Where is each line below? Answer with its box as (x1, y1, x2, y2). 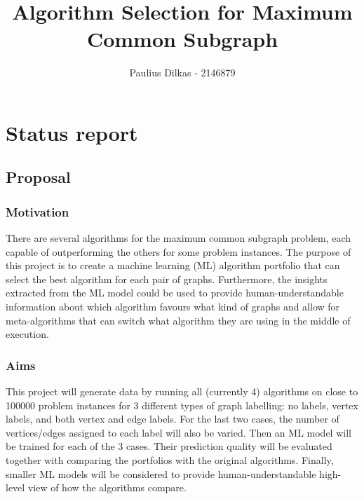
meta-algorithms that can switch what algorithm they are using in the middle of (6, 313, 351, 327)
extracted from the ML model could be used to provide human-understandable (6, 285, 344, 300)
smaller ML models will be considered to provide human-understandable (6, 466, 316, 481)
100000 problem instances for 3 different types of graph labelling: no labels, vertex (6, 397, 358, 412)
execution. (6, 327, 49, 341)
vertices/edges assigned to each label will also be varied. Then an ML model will (6, 425, 351, 439)
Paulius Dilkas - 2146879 (129, 65, 236, 80)
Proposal (6, 166, 71, 188)
